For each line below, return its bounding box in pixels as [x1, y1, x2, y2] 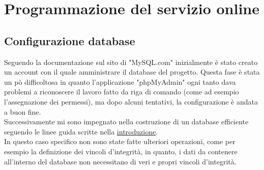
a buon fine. [4, 106, 41, 117]
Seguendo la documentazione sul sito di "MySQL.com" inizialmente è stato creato [4, 56, 258, 67]
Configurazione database [4, 32, 135, 48]
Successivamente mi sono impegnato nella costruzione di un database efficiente [4, 116, 249, 127]
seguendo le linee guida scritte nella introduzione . [4, 126, 158, 137]
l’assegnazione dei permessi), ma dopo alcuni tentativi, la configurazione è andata [4, 96, 258, 107]
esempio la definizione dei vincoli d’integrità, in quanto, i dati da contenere [4, 146, 238, 156]
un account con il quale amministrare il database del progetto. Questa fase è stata [4, 66, 260, 77]
